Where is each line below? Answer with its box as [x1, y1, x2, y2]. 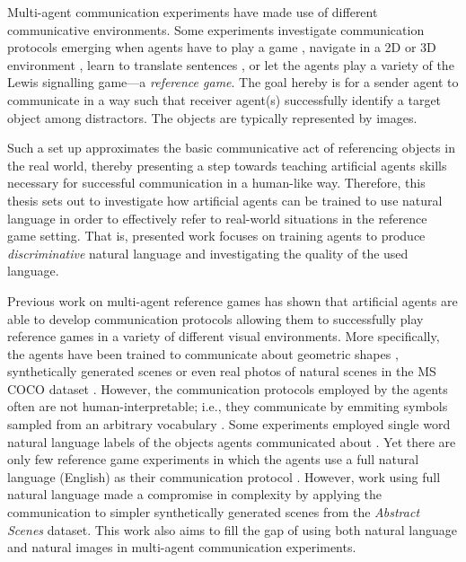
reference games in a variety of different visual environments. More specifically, [7, 327, 440, 346]
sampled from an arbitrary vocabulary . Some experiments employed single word [7, 415, 451, 434]
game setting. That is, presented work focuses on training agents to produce [7, 226, 426, 245]
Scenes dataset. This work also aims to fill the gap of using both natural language [7, 520, 457, 539]
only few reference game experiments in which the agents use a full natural [7, 450, 419, 469]
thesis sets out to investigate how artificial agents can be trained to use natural [7, 190, 443, 209]
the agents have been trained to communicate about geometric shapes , [7, 344, 399, 363]
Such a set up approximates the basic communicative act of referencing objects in [7, 138, 455, 157]
